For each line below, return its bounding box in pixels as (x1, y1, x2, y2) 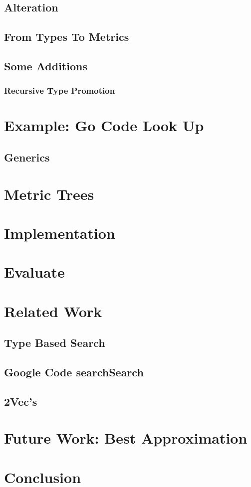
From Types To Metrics (4, 29, 129, 44)
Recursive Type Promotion (4, 84, 115, 97)
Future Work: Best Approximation (4, 428, 248, 448)
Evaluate (4, 262, 65, 282)
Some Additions (4, 58, 87, 73)
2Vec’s (4, 393, 37, 409)
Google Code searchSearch (4, 364, 144, 380)
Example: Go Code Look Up (4, 115, 204, 136)
